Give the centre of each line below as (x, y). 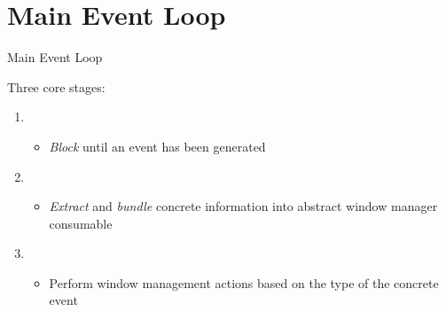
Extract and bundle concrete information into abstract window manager (243, 206)
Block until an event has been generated (157, 146)
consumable (81, 223)
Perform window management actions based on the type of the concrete (244, 282)
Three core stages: (56, 86)
